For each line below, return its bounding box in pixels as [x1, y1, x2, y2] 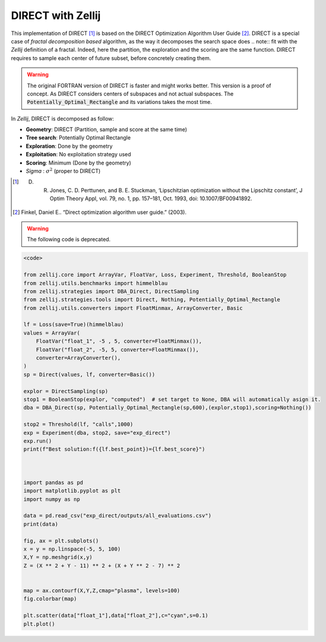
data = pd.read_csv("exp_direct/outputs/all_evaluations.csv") [23, 513, 212, 519]
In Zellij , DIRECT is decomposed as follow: [11, 115, 114, 122]
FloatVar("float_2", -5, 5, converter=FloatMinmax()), [36, 346, 199, 353]
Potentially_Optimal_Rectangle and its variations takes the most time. [27, 99, 212, 106]
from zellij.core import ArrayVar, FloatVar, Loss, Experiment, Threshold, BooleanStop [23, 271, 287, 279]
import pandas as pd [23, 479, 83, 486]
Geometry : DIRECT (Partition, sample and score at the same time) [26, 126, 187, 133]
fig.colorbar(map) [23, 596, 77, 602]
